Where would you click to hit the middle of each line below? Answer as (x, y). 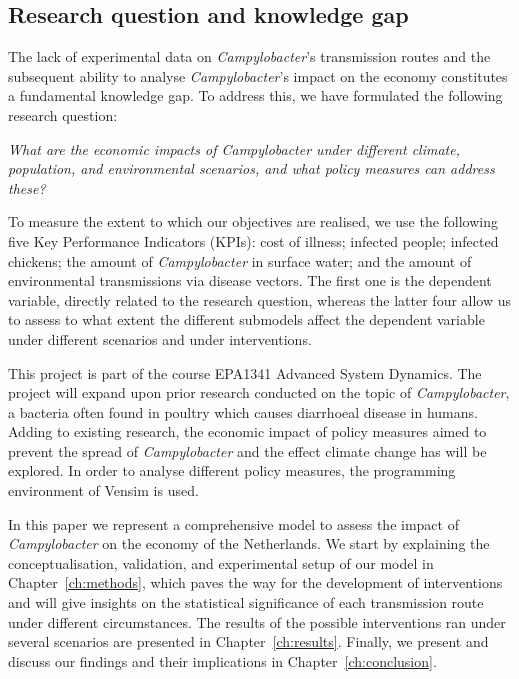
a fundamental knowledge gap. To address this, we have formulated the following (255, 95)
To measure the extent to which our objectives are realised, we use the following (253, 221)
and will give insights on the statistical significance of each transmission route (246, 602)
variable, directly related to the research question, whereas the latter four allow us (260, 299)
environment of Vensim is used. (103, 490)
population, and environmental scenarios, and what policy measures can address (251, 168)
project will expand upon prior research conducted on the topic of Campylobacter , (259, 392)
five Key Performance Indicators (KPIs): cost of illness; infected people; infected (253, 240)
